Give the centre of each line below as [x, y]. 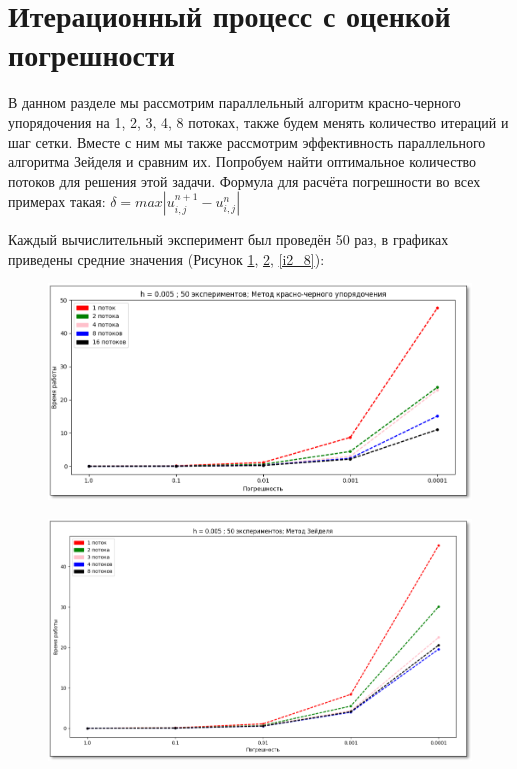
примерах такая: [57, 201]
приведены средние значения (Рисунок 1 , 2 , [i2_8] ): [166, 258]
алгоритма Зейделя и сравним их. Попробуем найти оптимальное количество [242, 161]
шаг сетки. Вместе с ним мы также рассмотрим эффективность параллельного [247, 141]
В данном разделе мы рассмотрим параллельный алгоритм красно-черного [234, 102]
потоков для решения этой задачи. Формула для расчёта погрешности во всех [244, 180]
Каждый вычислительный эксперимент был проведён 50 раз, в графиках [228, 239]
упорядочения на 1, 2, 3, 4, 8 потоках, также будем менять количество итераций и [258, 121]
